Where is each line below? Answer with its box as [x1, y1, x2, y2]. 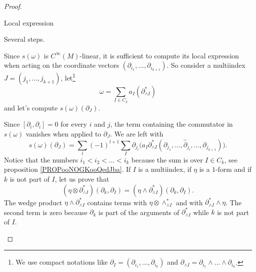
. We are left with [110, 128, 163, 138]
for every [60, 119, 87, 129]
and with [176, 197, 203, 207]
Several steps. [4, 34, 45, 44]
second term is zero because [4, 207, 88, 217]
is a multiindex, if [138, 164, 192, 174]
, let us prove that [55, 174, 109, 184]
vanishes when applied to [26, 128, 101, 138]
